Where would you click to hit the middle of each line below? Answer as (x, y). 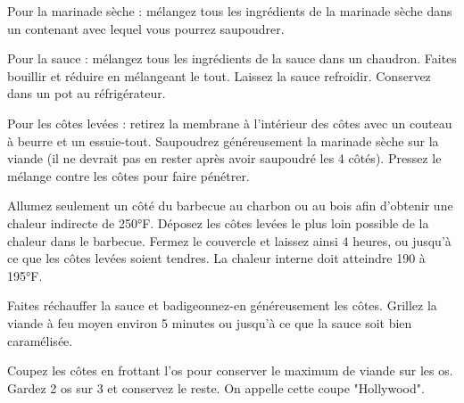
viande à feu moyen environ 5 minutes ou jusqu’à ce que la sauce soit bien (210, 322)
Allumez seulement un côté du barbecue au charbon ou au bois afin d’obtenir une (230, 206)
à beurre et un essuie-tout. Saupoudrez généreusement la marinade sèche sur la (223, 140)
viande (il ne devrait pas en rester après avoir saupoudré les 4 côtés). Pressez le (224, 158)
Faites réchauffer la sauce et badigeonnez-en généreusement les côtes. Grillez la (222, 305)
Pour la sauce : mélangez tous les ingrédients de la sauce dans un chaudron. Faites (232, 58)
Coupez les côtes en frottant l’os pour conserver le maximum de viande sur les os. (230, 370)
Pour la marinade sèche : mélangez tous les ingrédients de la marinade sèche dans (230, 11)
